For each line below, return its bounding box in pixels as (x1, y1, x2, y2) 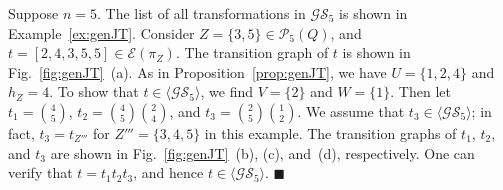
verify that (8, 162, 73, 183)
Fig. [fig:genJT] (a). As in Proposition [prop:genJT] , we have (8, 61, 387, 82)
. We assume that (297, 100, 405, 121)
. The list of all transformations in (96, 3, 306, 23)
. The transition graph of (175, 42, 329, 63)
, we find (200, 81, 253, 102)
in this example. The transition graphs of (204, 122, 457, 143)
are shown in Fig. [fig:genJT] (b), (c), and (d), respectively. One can (50, 142, 475, 163)
